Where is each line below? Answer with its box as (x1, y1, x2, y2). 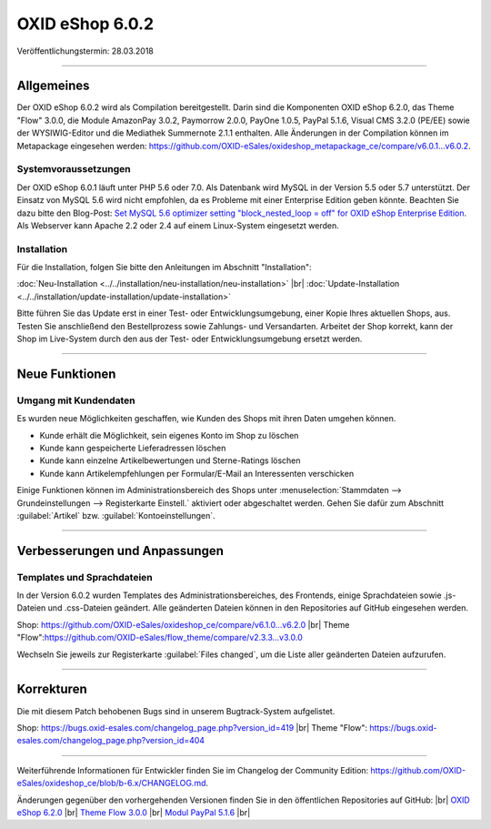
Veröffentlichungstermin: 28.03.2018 (16, 45, 155, 56)
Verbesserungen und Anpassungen (16, 542, 225, 559)
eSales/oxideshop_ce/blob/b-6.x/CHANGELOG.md (16, 778, 206, 789)
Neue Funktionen (16, 366, 116, 381)
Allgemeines (16, 78, 90, 94)
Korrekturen (16, 682, 87, 697)
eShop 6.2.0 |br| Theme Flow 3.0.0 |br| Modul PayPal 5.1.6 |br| (16, 806, 251, 818)
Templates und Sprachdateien (16, 571, 154, 583)
